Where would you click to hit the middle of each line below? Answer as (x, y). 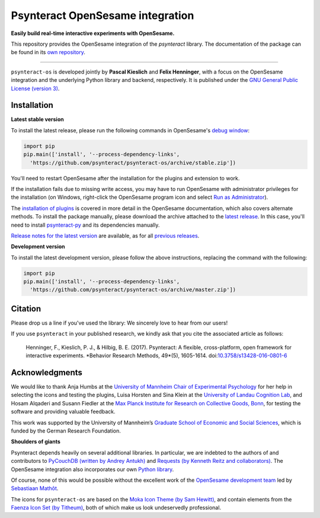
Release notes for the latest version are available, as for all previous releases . (105, 236)
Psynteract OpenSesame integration (103, 15)
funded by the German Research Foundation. (66, 431)
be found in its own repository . (48, 52)
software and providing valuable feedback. (63, 412)
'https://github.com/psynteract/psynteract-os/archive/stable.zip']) (133, 163)
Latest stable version (38, 119)
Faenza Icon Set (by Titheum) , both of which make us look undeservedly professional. (116, 508)
